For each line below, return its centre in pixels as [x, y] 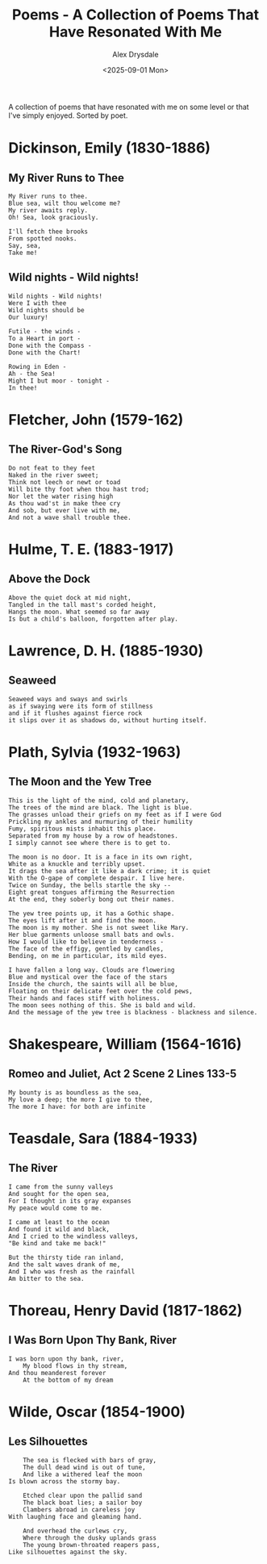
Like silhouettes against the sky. [68, 1552]
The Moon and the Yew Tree [80, 782]
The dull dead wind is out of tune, [85, 1467]
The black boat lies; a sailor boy [83, 1503]
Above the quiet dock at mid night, [70, 598]
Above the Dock [49, 579]
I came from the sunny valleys [61, 1187]
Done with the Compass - [50, 345]
